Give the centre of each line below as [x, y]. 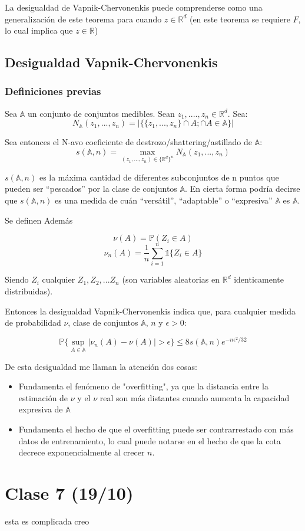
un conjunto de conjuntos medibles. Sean [101, 113]
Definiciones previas [53, 91]
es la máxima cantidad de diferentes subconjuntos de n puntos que [159, 177]
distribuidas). [29, 291]
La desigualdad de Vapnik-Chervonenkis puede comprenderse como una [134, 7]
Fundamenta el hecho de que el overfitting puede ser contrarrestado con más [156, 429]
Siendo [17, 279]
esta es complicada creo [47, 521]
